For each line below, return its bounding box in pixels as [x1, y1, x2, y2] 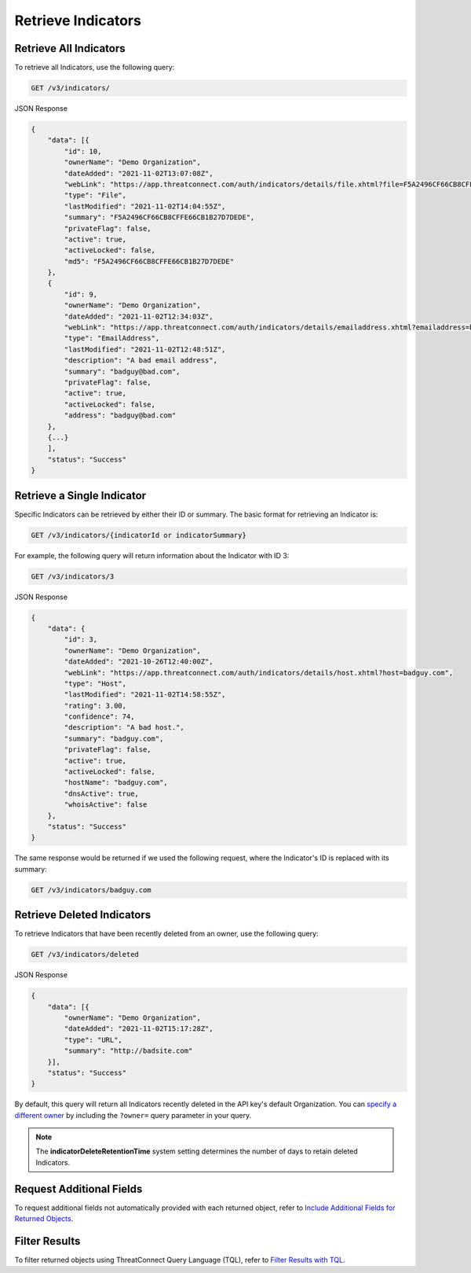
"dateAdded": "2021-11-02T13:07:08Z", [64, 169, 214, 178]
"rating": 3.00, [64, 701, 127, 710]
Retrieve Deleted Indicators [14, 908, 152, 922]
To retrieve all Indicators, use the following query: [14, 63, 175, 72]
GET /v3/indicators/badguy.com [31, 885, 152, 894]
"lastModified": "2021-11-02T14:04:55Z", [64, 201, 226, 211]
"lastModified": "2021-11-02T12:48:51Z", [64, 344, 226, 354]
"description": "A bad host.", [64, 723, 184, 732]
